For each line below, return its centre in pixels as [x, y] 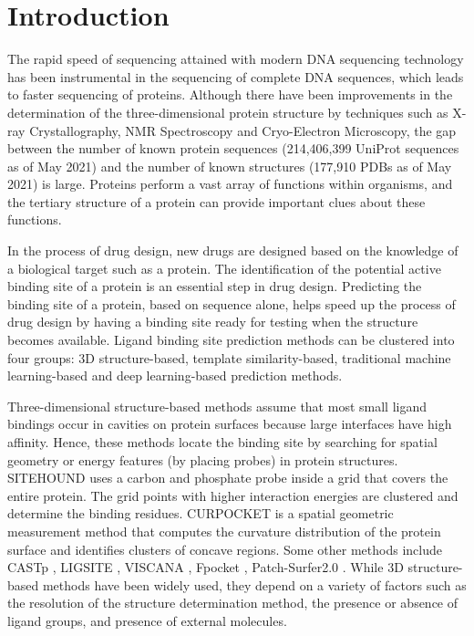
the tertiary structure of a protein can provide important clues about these [216, 201]
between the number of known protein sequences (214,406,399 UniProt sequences [233, 148]
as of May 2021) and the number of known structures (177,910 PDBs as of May [230, 166]
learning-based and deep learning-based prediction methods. [175, 375]
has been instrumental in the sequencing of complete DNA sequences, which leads [236, 76]
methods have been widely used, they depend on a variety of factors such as [254, 584]
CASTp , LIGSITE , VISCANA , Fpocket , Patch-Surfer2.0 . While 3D [206, 567]
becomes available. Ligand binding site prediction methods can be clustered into [231, 340]
